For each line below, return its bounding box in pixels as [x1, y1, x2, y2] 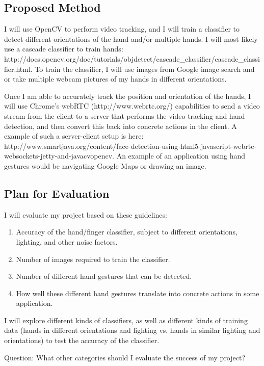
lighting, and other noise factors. [16, 236, 118, 247]
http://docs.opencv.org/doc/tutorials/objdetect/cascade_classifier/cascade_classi [4, 53, 260, 64]
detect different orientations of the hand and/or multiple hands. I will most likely [4, 33, 258, 44]
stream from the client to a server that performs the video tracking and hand [4, 110, 245, 121]
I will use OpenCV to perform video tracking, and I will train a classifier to [4, 23, 240, 34]
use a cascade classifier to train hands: [4, 43, 123, 54]
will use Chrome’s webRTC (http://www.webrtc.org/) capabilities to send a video [4, 100, 260, 111]
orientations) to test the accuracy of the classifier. [4, 335, 160, 346]
